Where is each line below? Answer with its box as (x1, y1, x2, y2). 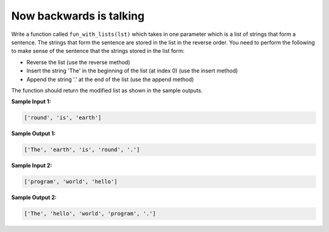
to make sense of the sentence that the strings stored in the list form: (11, 47, 185, 55)
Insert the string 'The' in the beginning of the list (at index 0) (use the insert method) (26, 67, 238, 74)
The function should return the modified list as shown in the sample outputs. (11, 86, 203, 94)
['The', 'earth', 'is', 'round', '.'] (24, 146, 140, 153)
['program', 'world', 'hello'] (24, 178, 118, 185)
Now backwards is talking (11, 9, 145, 23)
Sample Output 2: (11, 194, 57, 201)
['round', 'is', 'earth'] (24, 114, 102, 121)
